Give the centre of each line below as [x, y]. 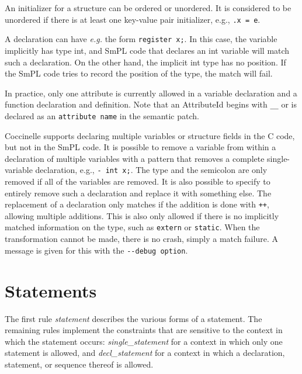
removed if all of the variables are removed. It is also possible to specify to [138, 181]
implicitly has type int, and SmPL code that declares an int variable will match [147, 50]
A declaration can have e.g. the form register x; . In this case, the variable [141, 39]
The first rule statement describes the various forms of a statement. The [133, 318]
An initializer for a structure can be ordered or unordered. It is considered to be [148, 8]
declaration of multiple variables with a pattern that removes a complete [135, 158]
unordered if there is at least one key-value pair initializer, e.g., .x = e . [133, 19]
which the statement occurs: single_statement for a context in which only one [144, 341]
